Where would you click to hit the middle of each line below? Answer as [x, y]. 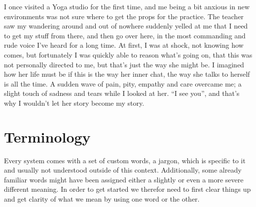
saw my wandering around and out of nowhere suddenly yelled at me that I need [126, 26]
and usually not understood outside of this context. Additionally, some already [123, 170]
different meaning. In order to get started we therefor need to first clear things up [128, 189]
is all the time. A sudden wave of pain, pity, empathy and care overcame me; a [123, 83]
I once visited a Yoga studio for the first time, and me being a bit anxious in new [127, 6]
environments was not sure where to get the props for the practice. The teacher [124, 16]
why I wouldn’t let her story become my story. [74, 103]
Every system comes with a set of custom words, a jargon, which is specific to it [125, 160]
